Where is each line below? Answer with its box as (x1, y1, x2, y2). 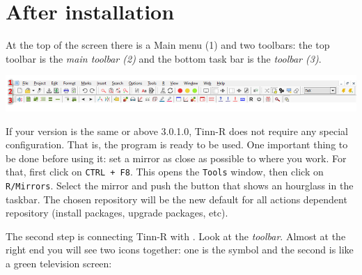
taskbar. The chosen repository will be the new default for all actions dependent (6, 191, 347, 206)
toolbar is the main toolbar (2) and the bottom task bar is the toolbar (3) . (6, 51, 322, 65)
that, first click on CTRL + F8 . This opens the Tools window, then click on (6, 164, 324, 179)
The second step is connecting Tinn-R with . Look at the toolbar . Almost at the (6, 228, 346, 243)
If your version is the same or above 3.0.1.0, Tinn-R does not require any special (6, 123, 348, 138)
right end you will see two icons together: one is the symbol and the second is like (6, 242, 354, 257)
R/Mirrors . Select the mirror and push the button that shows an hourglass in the (6, 178, 354, 192)
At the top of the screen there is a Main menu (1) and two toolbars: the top (6, 38, 330, 52)
